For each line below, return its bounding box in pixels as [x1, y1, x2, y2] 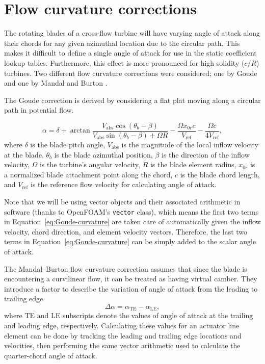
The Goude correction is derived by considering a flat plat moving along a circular [4, 94, 261, 105]
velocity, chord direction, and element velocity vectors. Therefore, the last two [4, 226, 248, 237]
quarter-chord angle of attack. [4, 350, 97, 360]
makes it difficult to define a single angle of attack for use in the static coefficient [4, 47, 257, 58]
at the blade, [4, 149, 44, 160]
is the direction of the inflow [162, 149, 250, 160]
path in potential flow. [4, 105, 74, 115]
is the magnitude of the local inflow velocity [121, 139, 258, 149]
